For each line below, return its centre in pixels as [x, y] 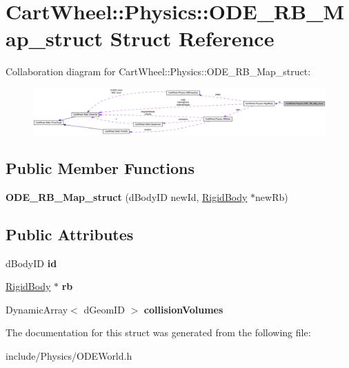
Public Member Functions [100, 167]
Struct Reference [192, 38]
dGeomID [104, 309]
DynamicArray [37, 309]
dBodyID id [31, 263]
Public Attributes [70, 234]
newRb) [272, 196]
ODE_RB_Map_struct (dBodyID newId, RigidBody [127, 196]
